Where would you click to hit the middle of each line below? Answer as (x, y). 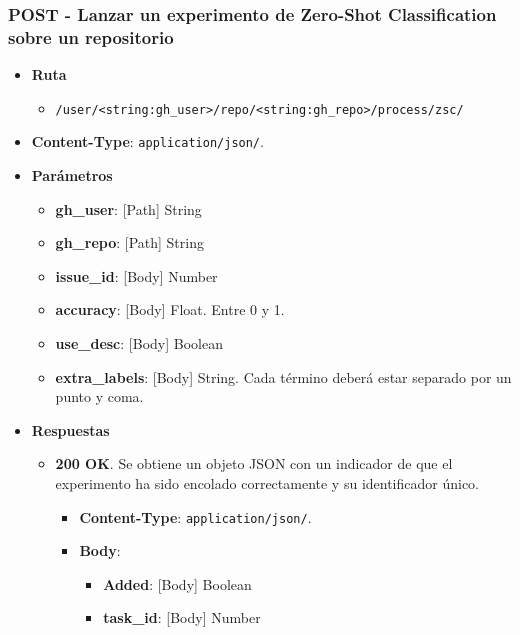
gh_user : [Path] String (128, 208)
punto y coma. (99, 396)
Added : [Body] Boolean (177, 583)
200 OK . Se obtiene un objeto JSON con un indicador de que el (254, 463)
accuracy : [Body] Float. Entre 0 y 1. (170, 309)
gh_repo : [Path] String (129, 242)
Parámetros (72, 175)
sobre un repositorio (91, 36)
